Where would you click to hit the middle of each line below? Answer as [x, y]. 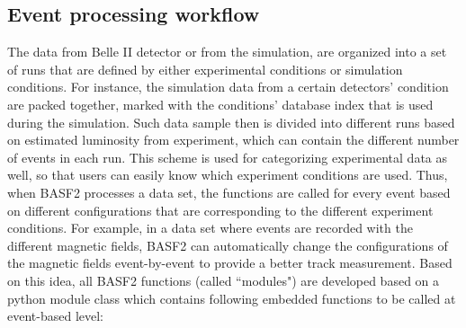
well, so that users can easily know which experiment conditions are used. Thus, [228, 175]
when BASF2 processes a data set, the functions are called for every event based [229, 192]
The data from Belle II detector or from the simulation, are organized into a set [227, 52]
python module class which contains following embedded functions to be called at [232, 298]
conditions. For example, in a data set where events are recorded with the [210, 228]
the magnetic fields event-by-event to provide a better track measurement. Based [230, 263]
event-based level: [56, 316]
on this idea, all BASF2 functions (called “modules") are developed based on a [224, 280]
